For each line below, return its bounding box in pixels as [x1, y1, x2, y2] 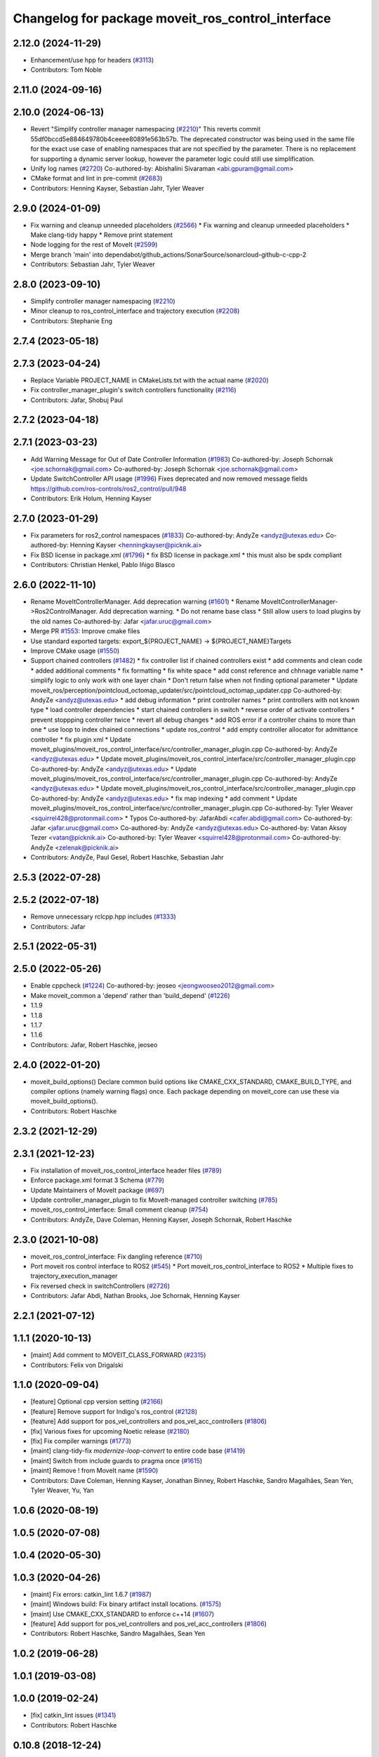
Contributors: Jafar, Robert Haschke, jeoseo [30, 1040, 158, 1049]
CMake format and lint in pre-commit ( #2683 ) [30, 174, 163, 183]
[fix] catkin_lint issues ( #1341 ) [30, 1711, 117, 1720]
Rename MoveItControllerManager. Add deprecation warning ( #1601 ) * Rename [30, 597, 260, 606]
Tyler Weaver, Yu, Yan [30, 1486, 94, 1494]
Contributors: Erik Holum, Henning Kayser [30, 494, 152, 503]
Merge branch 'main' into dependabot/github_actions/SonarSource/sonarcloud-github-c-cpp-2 [30, 250, 307, 259]
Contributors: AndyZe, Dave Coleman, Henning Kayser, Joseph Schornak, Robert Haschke [30, 1215, 293, 1224]
